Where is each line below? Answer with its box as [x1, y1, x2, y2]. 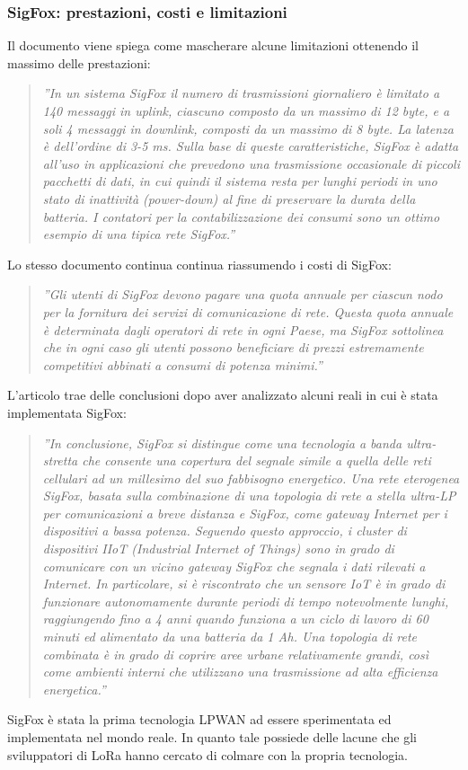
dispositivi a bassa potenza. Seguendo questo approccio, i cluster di [42, 521, 407, 540]
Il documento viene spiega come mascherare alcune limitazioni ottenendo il [7, 36, 419, 55]
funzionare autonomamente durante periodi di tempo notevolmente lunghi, [42, 591, 449, 610]
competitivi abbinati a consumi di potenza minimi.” [42, 355, 322, 374]
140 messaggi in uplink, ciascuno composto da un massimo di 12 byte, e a [42, 102, 450, 119]
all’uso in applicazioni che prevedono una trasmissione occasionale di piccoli [42, 154, 460, 173]
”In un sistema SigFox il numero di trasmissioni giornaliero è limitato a [42, 84, 440, 102]
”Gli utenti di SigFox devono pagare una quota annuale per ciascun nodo [42, 285, 443, 304]
